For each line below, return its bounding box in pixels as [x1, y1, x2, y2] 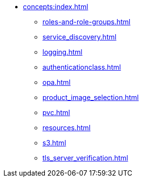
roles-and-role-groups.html [42, 18, 131, 26]
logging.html [42, 48, 82, 56]
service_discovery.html [42, 33, 117, 41]
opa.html [42, 78, 71, 86]
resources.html [42, 123, 91, 132]
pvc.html [42, 108, 70, 117]
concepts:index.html [23, 2, 88, 11]
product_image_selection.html [42, 93, 139, 101]
